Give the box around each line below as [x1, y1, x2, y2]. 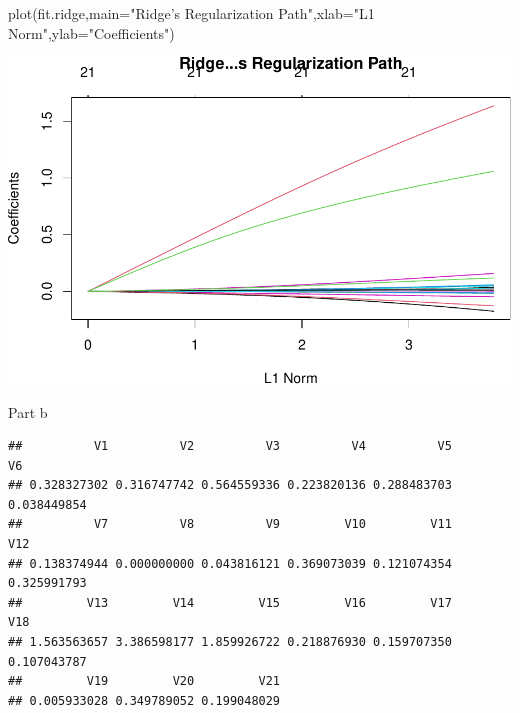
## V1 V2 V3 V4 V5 [8, 439, 452, 454]
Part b [8, 401, 48, 422]
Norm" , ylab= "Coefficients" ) [8, 22, 175, 43]
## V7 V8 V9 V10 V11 [8, 517, 452, 532]
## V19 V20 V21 [8, 674, 281, 689]
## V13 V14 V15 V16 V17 [8, 595, 452, 610]
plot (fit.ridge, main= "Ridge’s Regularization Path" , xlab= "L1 [8, 3, 375, 23]
